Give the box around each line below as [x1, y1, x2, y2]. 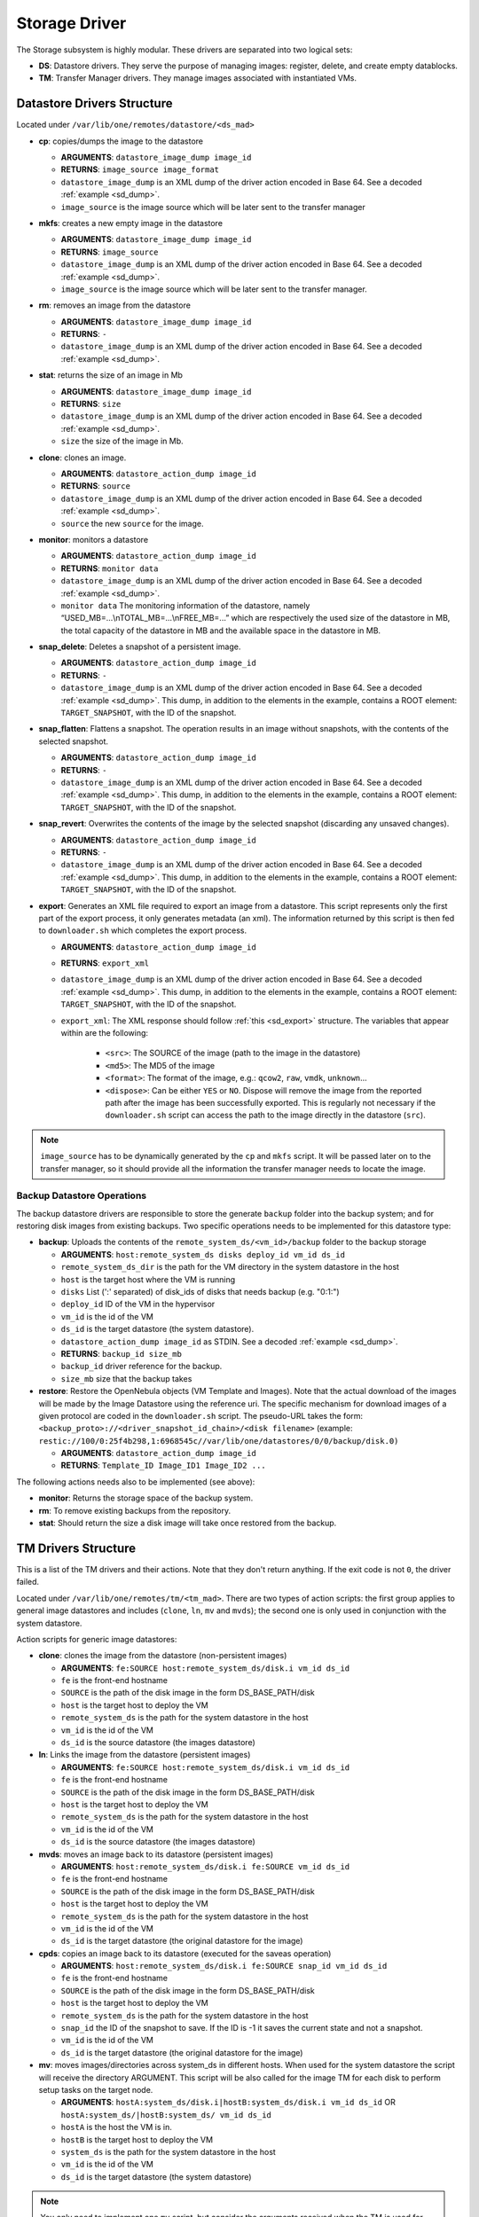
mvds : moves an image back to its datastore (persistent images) [38, 1849, 274, 1860]
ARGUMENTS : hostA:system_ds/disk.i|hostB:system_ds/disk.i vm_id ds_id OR [60, 2097, 397, 2108]
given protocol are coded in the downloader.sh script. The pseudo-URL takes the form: [38, 1410, 364, 1421]
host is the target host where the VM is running [60, 1273, 236, 1285]
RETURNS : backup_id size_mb [60, 1348, 182, 1359]
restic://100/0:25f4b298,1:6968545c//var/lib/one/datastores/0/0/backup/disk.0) [38, 1436, 399, 1445]
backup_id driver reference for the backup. [60, 1361, 223, 1372]
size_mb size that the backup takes [60, 1373, 192, 1383]
